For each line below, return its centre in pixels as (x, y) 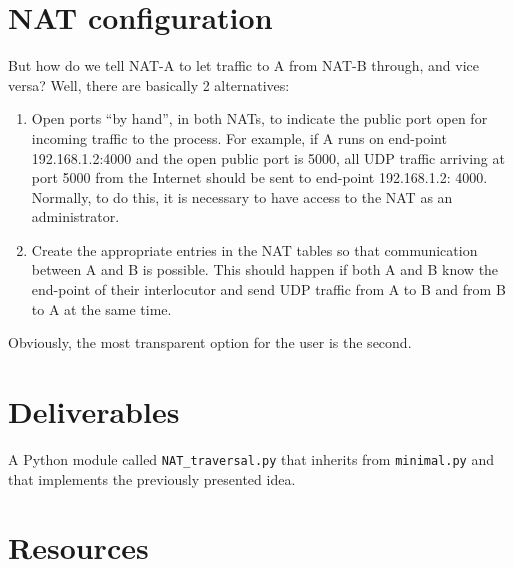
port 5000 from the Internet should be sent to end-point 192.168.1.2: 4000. (259, 177)
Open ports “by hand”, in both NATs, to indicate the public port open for (259, 118)
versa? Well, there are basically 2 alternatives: (149, 84)
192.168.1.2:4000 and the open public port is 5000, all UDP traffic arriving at (268, 157)
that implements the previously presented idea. (152, 478)
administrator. (75, 216)
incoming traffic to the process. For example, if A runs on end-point (239, 137)
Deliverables (94, 411)
